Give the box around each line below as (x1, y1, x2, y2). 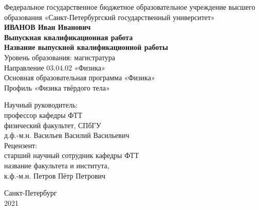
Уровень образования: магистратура (4, 51, 116, 62)
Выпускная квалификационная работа (4, 31, 133, 42)
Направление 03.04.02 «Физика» (4, 62, 105, 73)
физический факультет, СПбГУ (4, 119, 101, 130)
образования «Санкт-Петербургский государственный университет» (4, 11, 215, 22)
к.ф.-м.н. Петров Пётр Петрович (4, 170, 106, 181)
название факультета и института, (4, 160, 109, 170)
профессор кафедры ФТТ (4, 109, 83, 120)
